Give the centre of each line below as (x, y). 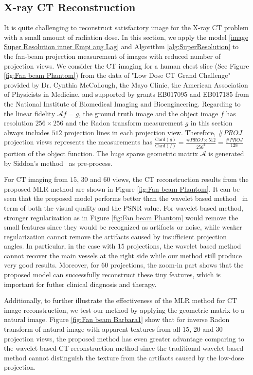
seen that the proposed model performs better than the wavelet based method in (126, 198)
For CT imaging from (36, 179)
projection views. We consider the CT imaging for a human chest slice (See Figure (126, 65)
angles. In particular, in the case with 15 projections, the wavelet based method (123, 246)
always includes (27, 132)
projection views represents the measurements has (78, 142)
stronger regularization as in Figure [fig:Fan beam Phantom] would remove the (121, 217)
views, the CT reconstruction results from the (181, 179)
